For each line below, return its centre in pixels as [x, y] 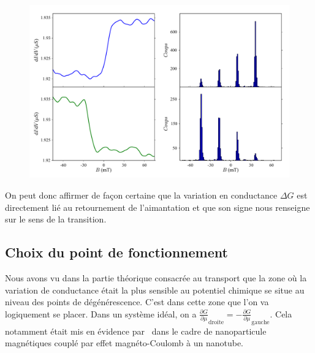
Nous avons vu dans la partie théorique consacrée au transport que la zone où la [156, 277]
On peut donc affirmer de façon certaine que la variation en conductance [141, 195]
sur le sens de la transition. [56, 219]
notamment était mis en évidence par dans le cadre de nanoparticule [136, 331]
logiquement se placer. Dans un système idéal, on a [101, 313]
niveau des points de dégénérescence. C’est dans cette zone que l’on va [137, 302]
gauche [260, 322]
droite [216, 322]
